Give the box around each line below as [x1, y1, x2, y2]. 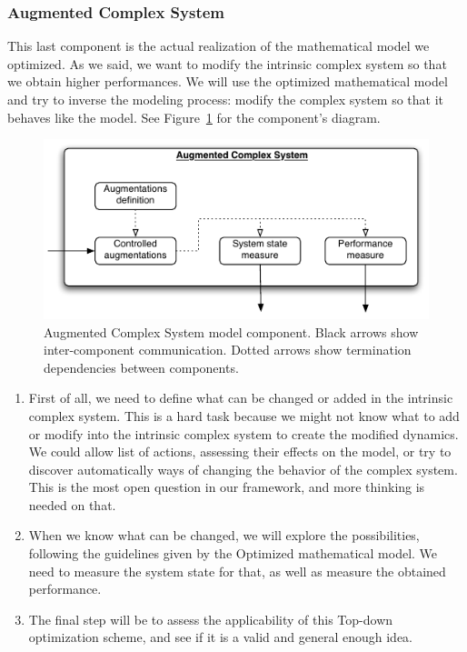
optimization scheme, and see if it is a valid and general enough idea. [28, 627, 412, 647]
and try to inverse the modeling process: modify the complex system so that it [7, 90, 444, 108]
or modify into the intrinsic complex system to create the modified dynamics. [28, 424, 459, 443]
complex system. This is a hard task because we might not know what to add [28, 406, 460, 425]
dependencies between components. [44, 357, 239, 376]
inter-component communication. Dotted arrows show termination [44, 340, 412, 359]
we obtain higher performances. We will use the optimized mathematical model [7, 72, 448, 91]
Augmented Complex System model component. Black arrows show [44, 322, 419, 341]
